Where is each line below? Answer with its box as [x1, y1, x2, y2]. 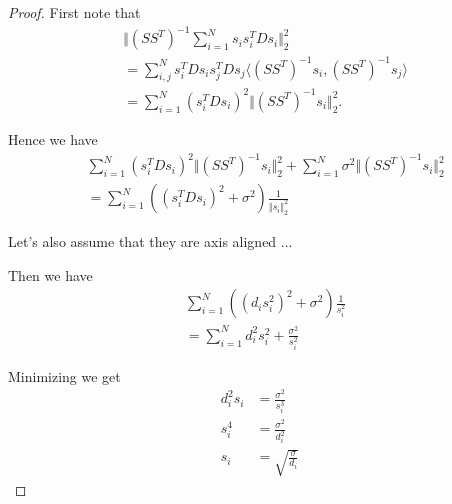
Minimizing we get [8, 365, 121, 386]
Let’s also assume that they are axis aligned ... [8, 230, 293, 251]
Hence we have [8, 128, 98, 149]
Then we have [8, 264, 93, 285]
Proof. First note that [8, 2, 141, 22]
